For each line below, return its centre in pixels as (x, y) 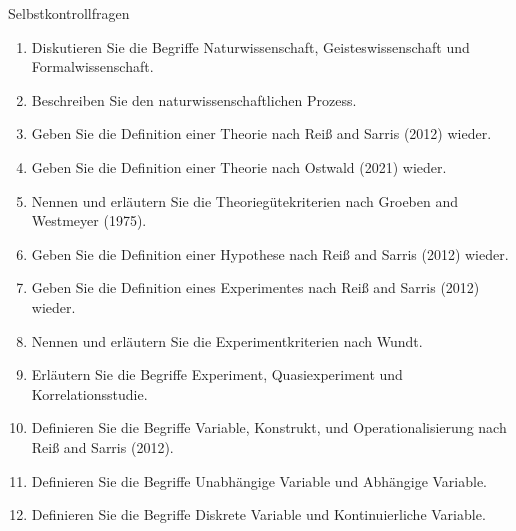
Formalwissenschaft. (92, 66)
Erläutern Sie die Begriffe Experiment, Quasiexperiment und (217, 374)
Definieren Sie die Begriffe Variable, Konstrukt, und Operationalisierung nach (269, 427)
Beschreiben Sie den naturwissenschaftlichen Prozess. (194, 99)
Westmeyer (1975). (89, 220)
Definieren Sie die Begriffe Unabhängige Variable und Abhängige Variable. (259, 480)
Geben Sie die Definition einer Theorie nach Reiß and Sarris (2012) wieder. (261, 133)
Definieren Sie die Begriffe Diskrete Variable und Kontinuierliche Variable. (258, 514)
